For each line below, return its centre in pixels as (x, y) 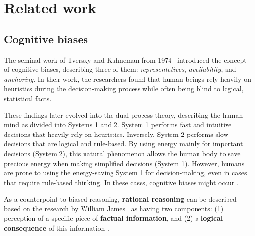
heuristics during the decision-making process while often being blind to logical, (124, 88)
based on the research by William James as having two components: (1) (114, 208)
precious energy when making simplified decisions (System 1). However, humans (124, 163)
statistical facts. (28, 98)
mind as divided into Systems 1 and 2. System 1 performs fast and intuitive (118, 124)
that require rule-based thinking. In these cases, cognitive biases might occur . (121, 182)
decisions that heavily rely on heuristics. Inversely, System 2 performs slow (116, 134)
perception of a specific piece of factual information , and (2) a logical (113, 218)
